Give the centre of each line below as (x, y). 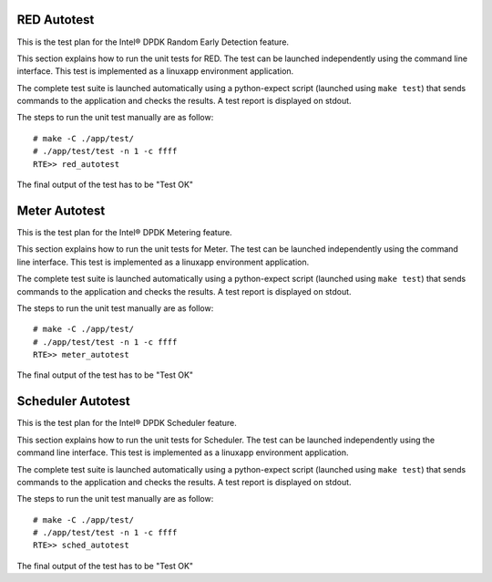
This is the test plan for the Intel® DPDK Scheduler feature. (127, 423)
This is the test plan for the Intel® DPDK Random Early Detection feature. (153, 42)
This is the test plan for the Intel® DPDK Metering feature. (124, 232)
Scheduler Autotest (74, 401)
